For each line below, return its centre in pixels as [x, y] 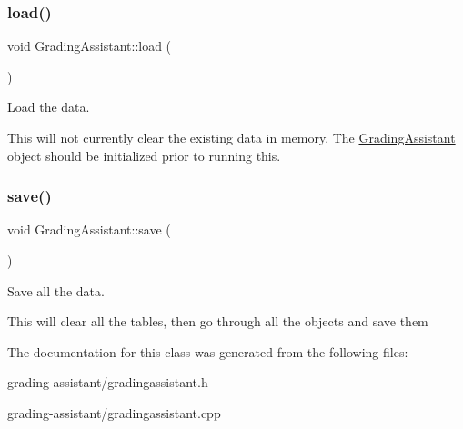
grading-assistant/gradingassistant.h [108, 382]
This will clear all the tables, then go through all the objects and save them [218, 321]
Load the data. [49, 107]
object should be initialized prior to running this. [144, 155]
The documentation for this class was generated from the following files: [208, 351]
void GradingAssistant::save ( [89, 229]
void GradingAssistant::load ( [90, 46]
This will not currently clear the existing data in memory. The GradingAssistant [231, 137]
